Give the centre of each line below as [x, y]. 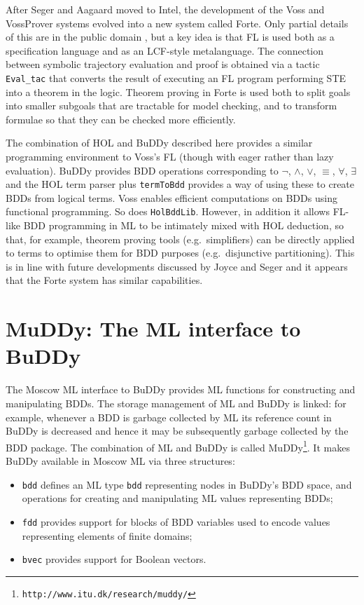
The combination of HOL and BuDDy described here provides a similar [159, 143]
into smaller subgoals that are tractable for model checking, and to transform [171, 106]
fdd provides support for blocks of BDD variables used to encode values [176, 521]
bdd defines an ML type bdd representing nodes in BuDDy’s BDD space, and [187, 484]
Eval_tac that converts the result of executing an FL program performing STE [176, 77]
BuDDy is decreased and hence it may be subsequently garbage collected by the [177, 431]
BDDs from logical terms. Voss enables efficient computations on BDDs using [171, 197]
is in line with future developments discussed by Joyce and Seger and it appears [177, 266]
